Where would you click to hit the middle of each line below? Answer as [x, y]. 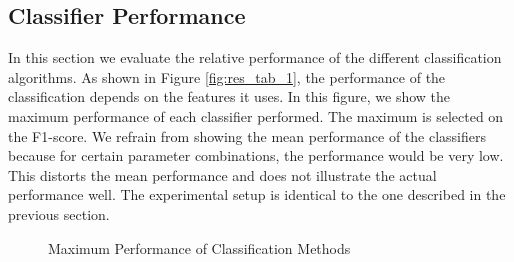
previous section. [59, 213]
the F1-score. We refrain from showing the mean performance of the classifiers [247, 135]
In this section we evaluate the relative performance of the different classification [255, 57]
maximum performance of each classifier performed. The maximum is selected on [256, 115]
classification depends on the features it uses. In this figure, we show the [229, 96]
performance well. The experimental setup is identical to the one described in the [257, 194]
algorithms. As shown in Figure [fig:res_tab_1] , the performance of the [227, 76]
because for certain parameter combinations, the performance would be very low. [256, 155]
